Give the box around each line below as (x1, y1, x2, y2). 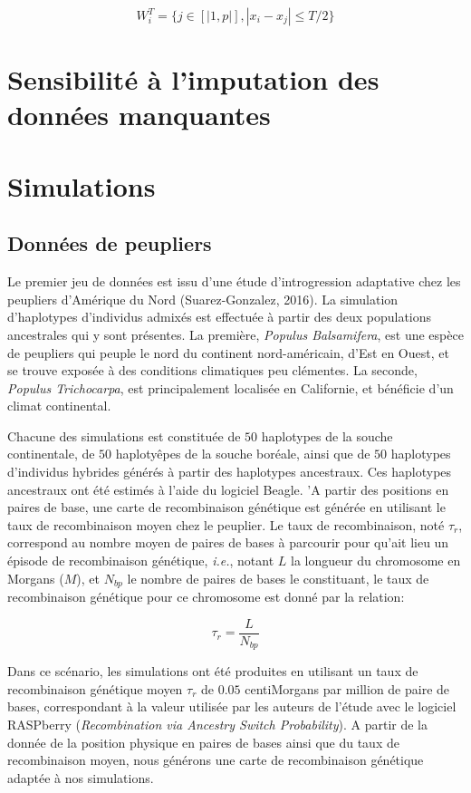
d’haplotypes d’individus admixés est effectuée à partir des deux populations (7, 307, 432, 326)
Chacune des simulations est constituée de (7, 426, 241, 445)
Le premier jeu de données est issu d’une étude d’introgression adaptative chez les (7, 272, 461, 291)
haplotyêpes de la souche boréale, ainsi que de (115, 444, 370, 463)
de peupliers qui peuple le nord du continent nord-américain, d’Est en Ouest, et (7, 343, 449, 362)
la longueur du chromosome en (290, 551, 461, 570)
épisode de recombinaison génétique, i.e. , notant (7, 551, 274, 570)
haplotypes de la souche (261, 426, 393, 445)
